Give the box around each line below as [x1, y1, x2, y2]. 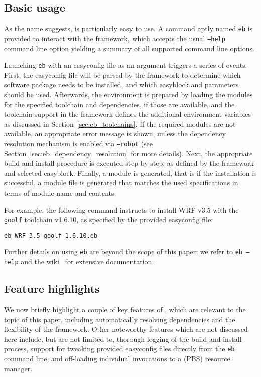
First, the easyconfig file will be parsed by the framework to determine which [4, 69, 241, 80]
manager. [4, 363, 33, 373]
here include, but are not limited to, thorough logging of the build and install [4, 333, 242, 344]
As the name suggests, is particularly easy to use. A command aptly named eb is [4, 23, 253, 34]
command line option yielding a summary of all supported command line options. [4, 43, 254, 53]
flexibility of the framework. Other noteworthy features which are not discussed [4, 324, 248, 334]
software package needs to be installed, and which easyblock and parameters [4, 79, 239, 90]
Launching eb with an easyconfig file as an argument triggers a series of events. [4, 60, 247, 70]
